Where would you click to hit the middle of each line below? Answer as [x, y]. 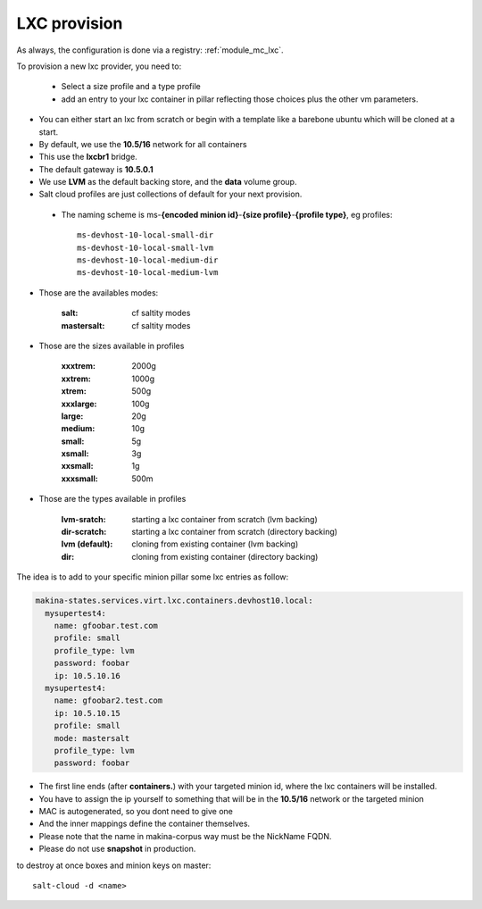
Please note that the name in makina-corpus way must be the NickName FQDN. [185, 836]
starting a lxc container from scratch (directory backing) [235, 532]
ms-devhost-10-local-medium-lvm [148, 273]
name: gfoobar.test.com [106, 625]
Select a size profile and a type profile [131, 87]
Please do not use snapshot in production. [117, 849]
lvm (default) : [87, 544]
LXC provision [70, 23]
